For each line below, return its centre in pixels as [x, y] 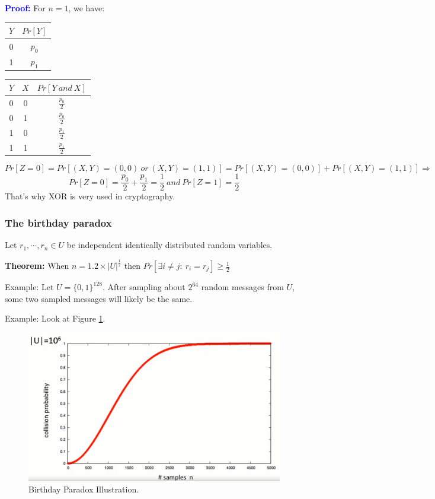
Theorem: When [37, 266]
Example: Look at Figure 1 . [55, 318]
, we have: [87, 8]
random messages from [242, 287]
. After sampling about [144, 287]
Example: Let [29, 287]
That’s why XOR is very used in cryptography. [90, 196]
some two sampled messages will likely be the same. [99, 298]
